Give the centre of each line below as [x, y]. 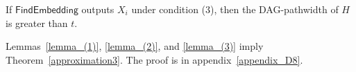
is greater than [37, 22]
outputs [98, 9]
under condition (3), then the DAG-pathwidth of [235, 9]
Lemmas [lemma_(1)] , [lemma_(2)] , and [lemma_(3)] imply [135, 46]
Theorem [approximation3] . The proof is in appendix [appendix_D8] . [154, 59]
